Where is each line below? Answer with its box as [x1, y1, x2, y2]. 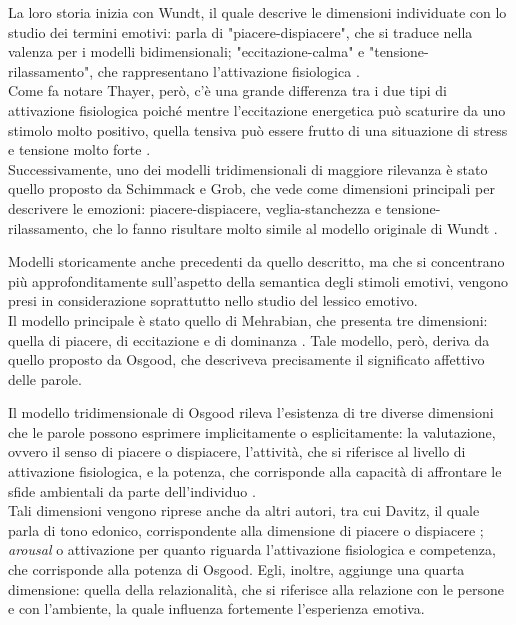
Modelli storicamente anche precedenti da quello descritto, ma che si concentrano [8, 251, 505, 272]
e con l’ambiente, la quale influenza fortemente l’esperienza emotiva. [8, 598, 425, 619]
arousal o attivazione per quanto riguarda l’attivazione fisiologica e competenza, [8, 539, 496, 560]
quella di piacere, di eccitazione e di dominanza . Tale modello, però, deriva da [8, 329, 490, 350]
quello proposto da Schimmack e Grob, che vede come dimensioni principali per [8, 178, 495, 199]
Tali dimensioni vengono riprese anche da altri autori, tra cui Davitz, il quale [8, 500, 480, 521]
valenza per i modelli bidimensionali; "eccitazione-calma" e [8, 41, 365, 62]
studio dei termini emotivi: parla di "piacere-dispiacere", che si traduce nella [8, 21, 473, 42]
